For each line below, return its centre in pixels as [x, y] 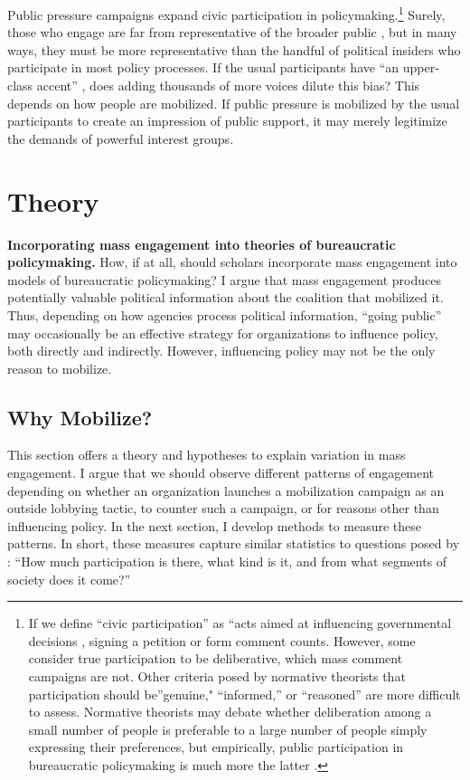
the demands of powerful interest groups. [121, 138]
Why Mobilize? [80, 417]
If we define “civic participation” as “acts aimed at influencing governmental [240, 623]
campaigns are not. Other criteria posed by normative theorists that [217, 676]
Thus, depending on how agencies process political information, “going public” [225, 314]
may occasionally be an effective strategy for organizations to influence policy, [223, 333]
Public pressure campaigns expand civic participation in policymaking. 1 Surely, [226, 13]
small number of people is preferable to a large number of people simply [228, 729]
